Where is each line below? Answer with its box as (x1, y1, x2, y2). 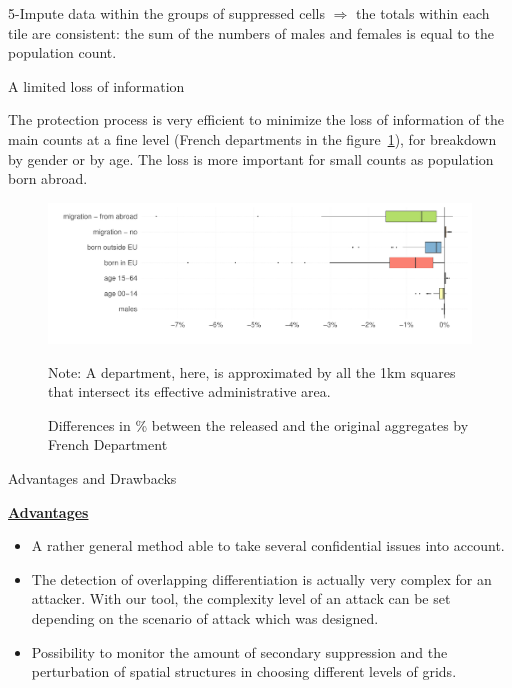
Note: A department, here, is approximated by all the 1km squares (48, 361, 456, 382)
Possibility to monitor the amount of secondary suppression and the (31, 641, 448, 662)
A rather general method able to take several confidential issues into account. (31, 535, 505, 556)
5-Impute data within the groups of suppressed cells (8, 3, 326, 23)
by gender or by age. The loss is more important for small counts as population (8, 148, 494, 169)
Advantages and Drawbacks (8, 468, 177, 489)
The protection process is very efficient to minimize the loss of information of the (8, 109, 504, 130)
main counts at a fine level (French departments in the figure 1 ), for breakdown (8, 128, 497, 149)
